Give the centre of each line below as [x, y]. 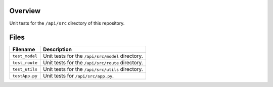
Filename [24, 49]
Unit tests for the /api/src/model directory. [93, 56]
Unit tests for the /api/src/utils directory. [93, 69]
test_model [25, 56]
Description [57, 49]
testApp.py [25, 76]
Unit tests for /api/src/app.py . [78, 76]
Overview [25, 11]
